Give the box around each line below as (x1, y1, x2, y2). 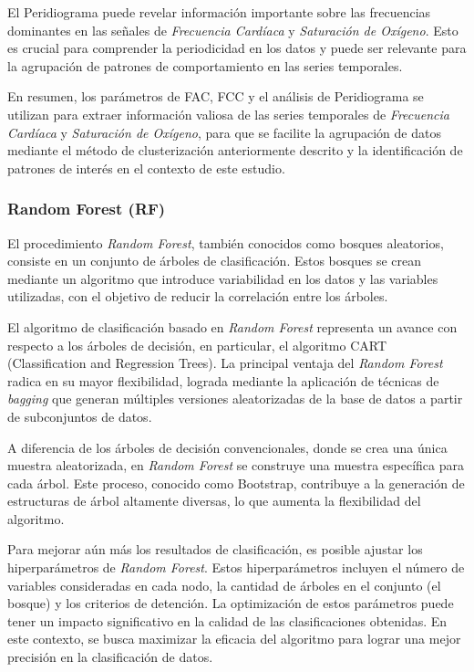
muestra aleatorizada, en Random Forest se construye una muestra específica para (7, 456, 465, 475)
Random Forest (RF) (7, 197, 166, 220)
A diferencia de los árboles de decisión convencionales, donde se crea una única (7, 437, 448, 457)
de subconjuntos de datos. (7, 406, 152, 425)
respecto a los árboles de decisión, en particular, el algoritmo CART (7, 335, 387, 354)
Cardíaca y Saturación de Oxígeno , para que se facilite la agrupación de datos (7, 122, 441, 142)
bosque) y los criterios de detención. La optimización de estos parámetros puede (7, 593, 454, 613)
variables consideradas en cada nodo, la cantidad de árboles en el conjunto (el (7, 575, 441, 594)
